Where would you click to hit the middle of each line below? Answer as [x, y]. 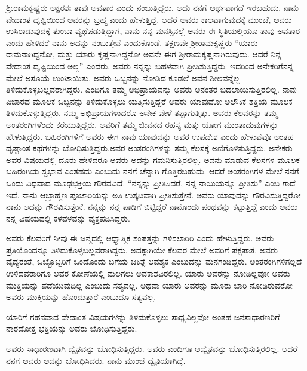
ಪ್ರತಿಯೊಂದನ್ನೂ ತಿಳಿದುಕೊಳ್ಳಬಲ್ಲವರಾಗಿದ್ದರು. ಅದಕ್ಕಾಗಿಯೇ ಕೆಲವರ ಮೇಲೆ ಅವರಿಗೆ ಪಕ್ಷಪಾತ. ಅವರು [142, 249]
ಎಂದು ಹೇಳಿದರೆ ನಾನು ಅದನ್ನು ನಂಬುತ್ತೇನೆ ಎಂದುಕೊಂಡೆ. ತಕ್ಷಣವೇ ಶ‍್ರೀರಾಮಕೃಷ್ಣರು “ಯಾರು [132, 42]
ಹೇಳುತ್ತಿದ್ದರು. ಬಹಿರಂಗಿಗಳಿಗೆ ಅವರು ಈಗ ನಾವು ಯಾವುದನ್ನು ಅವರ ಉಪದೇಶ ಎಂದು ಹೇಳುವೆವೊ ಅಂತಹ [150, 136]
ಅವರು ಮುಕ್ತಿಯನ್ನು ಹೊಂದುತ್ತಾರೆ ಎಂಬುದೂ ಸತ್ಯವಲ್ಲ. [81, 297]
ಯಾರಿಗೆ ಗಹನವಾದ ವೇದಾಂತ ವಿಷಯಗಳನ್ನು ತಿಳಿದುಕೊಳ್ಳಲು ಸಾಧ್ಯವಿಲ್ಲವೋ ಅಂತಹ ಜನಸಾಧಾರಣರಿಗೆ [143, 316]
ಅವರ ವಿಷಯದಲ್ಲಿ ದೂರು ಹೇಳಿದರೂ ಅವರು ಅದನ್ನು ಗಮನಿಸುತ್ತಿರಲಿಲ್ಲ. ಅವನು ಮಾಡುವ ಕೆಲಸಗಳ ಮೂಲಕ [153, 159]
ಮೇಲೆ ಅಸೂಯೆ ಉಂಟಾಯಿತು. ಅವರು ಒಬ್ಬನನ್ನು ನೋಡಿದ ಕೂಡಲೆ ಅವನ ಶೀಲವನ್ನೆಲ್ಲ [123, 77]
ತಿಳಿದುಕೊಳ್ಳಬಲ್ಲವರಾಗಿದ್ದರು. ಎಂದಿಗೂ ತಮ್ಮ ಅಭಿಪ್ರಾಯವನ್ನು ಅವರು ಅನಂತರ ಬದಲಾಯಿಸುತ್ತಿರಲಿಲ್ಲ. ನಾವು [151, 89]
